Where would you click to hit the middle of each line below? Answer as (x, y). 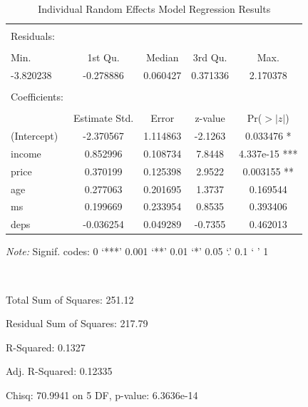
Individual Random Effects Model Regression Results (154, 9)
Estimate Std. (103, 118)
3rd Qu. (210, 57)
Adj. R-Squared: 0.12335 (59, 371)
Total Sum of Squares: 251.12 (70, 299)
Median (162, 57)
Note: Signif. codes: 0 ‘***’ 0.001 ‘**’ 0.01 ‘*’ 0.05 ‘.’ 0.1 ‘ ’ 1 (137, 251)
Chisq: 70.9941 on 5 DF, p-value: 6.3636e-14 (102, 395)
